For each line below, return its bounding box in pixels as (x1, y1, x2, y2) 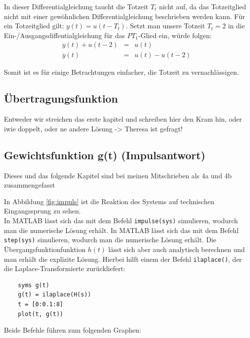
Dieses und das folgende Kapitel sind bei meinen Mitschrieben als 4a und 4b (4, 170, 232, 180)
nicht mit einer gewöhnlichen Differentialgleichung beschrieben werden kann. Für (4, 11, 245, 21)
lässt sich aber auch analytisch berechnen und (108, 244, 245, 254)
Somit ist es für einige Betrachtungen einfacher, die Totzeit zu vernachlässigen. (4, 67, 239, 77)
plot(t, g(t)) (18, 310, 63, 317)
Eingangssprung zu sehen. (4, 206, 81, 216)
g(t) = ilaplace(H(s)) (18, 291, 91, 298)
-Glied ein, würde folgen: (138, 30, 212, 40)
